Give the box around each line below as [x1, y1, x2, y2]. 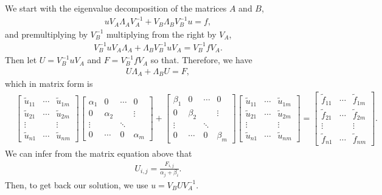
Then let [5, 53, 37, 66]
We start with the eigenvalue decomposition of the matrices [5, 2, 227, 14]
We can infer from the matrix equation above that [5, 147, 192, 160]
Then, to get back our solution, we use [5, 178, 148, 191]
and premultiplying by [5, 27, 88, 40]
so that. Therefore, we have [150, 53, 252, 66]
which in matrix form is [5, 77, 93, 90]
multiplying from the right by [106, 27, 217, 40]
